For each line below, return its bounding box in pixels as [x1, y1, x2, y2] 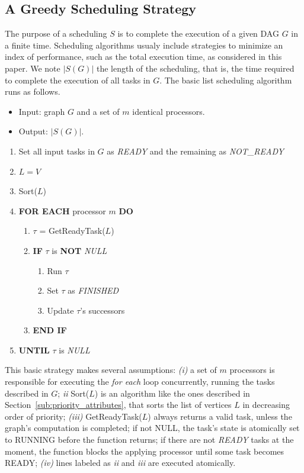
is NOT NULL [52, 244, 107, 256]
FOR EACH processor [18, 204, 106, 217]
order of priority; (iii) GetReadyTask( [5, 410, 142, 422]
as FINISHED [68, 284, 119, 297]
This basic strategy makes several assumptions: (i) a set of [5, 363, 217, 376]
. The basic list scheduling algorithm [159, 73, 292, 86]
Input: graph [18, 105, 65, 117]
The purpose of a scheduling [5, 27, 107, 40]
